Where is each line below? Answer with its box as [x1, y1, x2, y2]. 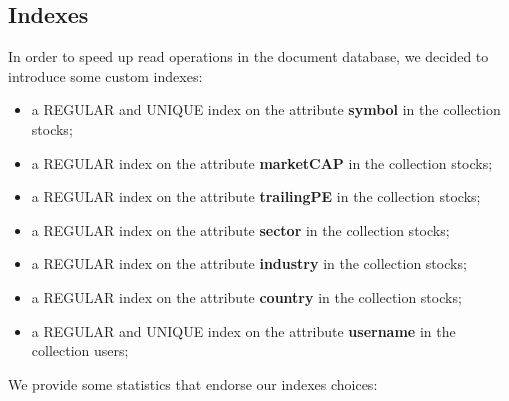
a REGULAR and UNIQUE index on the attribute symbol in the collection [31, 99, 501, 120]
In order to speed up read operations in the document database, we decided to [8, 46, 489, 67]
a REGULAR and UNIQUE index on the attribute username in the [31, 320, 456, 341]
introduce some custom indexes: [8, 65, 203, 86]
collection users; [31, 340, 129, 361]
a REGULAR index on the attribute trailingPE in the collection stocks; [31, 186, 481, 207]
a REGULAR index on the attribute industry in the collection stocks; [31, 253, 467, 274]
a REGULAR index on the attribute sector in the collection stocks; [31, 219, 450, 240]
